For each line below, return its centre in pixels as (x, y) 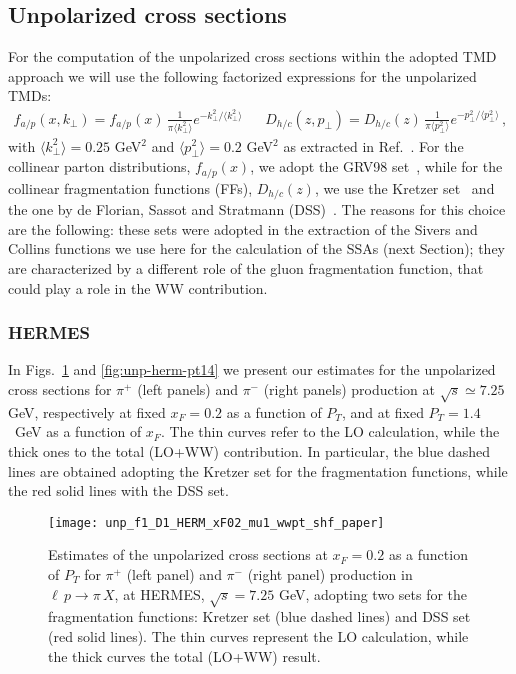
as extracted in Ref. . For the (373, 145)
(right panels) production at (349, 389)
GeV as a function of (78, 431)
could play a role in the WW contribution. (138, 287)
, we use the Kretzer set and (404, 187)
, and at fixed (382, 411)
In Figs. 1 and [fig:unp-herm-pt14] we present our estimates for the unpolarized (252, 369)
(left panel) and (174, 574)
